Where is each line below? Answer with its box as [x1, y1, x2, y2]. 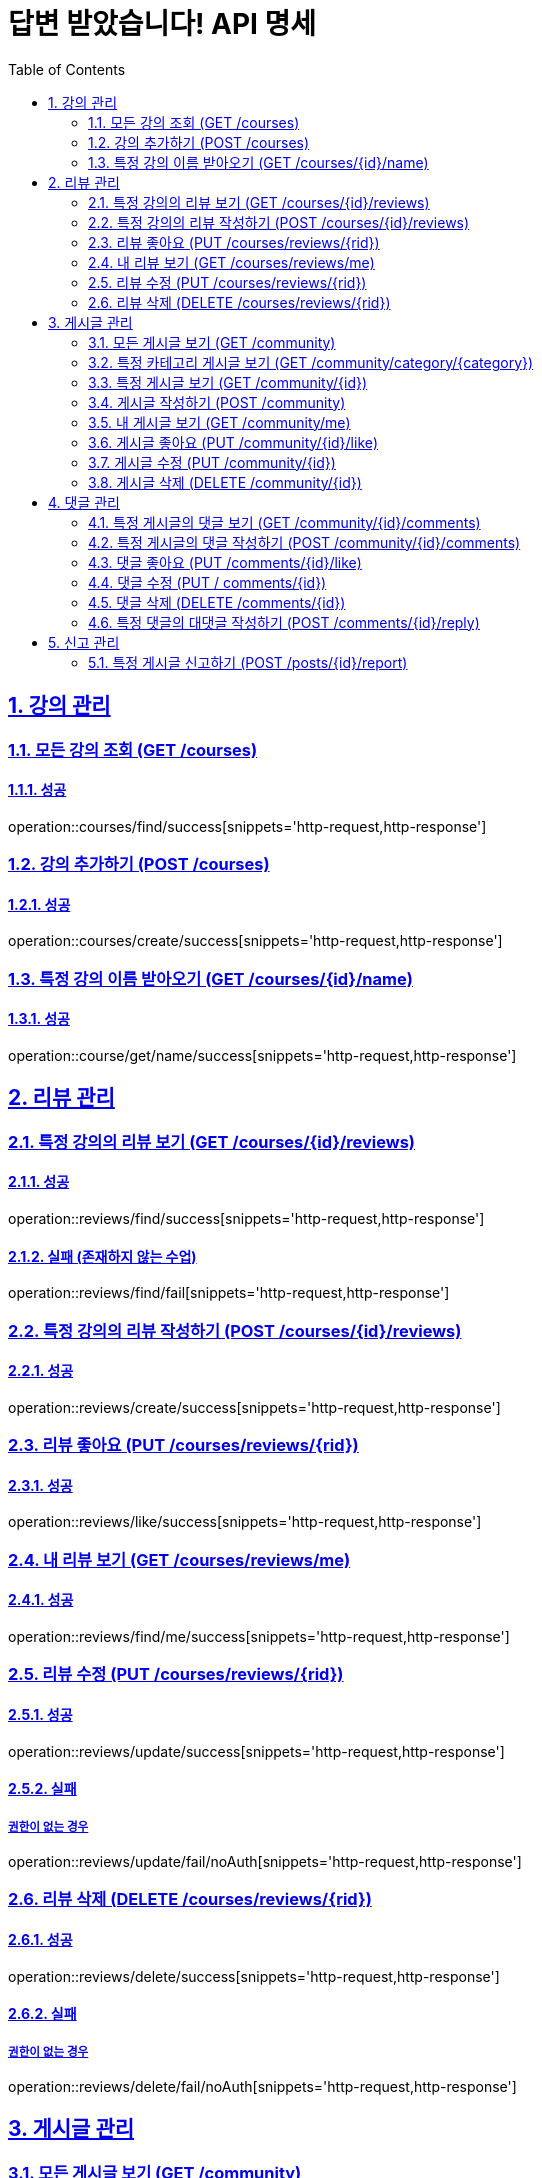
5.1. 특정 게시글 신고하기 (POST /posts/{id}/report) [88, 653, 408, 671]
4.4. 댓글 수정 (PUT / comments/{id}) [88, 573, 327, 591]
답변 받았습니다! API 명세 [8, 7, 317, 41]
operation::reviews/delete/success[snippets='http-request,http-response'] [8, 1967, 500, 1985]
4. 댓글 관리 [48, 493, 121, 511]
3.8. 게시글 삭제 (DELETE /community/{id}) [88, 473, 362, 491]
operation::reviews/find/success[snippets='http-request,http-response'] [8, 1210, 485, 1228]
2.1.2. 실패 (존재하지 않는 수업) [8, 1247, 197, 1265]
